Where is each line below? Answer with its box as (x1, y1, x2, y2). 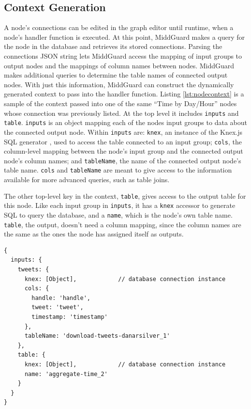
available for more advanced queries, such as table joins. (4, 174, 170, 185)
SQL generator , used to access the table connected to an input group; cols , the (4, 136, 242, 146)
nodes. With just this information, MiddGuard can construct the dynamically (4, 79, 234, 89)
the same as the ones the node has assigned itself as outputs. (4, 229, 184, 239)
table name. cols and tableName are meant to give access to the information (4, 165, 232, 175)
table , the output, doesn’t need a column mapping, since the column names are (4, 219, 241, 229)
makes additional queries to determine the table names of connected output (4, 70, 228, 80)
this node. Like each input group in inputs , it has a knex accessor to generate (4, 200, 236, 210)
